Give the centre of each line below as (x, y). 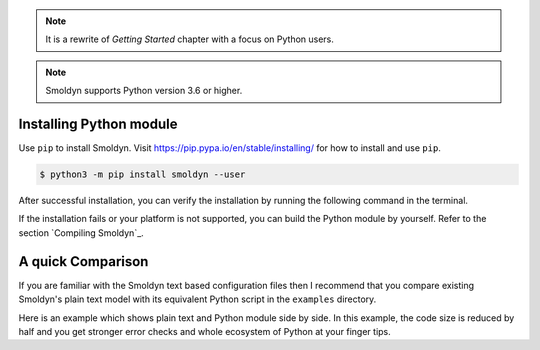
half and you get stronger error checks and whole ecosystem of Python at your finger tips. (205, 331)
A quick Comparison (83, 261)
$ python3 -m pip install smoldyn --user (142, 174)
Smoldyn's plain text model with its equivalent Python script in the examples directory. (197, 299)
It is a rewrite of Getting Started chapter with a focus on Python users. (190, 39)
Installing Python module (98, 123)
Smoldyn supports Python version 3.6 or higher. (144, 91)
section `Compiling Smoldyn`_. (81, 232)
